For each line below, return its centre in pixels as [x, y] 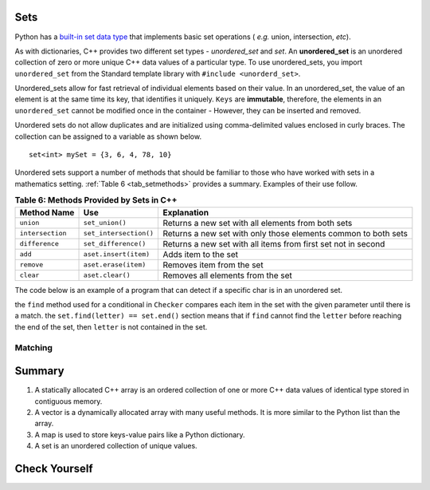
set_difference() [115, 244]
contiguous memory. [68, 401]
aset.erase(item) [115, 265]
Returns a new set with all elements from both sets [258, 223]
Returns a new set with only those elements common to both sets [285, 233]
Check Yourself [54, 468]
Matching [34, 347]
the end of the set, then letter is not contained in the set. [111, 326]
